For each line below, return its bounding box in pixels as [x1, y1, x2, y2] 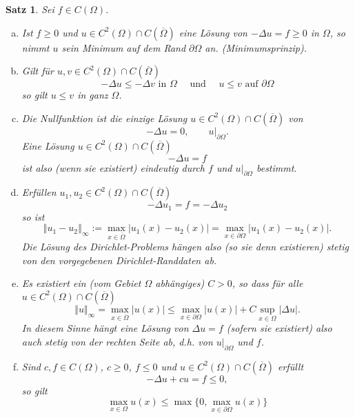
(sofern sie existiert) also [226, 321, 332, 335]
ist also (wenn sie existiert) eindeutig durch [21, 160, 205, 175]
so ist [21, 209, 45, 223]
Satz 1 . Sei [6, 2, 54, 16]
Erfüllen [21, 185, 57, 199]
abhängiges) [155, 276, 205, 290]
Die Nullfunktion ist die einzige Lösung [21, 110, 187, 125]
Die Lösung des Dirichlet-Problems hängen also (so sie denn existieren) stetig [21, 239, 349, 254]
